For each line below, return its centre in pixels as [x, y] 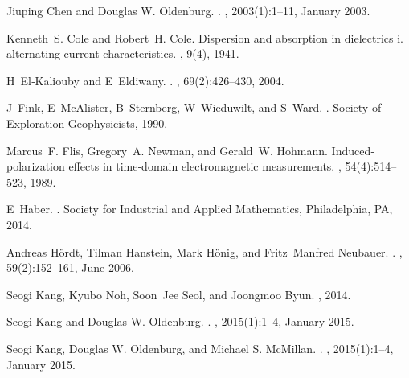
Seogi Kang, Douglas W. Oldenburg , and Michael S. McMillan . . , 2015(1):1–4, [200, 348]
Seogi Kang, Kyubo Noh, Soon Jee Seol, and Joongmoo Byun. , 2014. [179, 294]
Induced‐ [353, 150]
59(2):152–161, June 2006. [70, 267]
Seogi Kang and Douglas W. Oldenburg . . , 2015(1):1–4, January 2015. [180, 321]
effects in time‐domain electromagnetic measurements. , [205, 166]
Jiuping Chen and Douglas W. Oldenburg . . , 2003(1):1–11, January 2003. [188, 10]
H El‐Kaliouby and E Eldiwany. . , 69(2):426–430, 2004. [145, 80]
